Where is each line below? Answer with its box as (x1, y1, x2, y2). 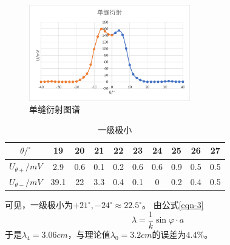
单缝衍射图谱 (29, 103, 80, 116)
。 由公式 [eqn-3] (142, 198, 204, 211)
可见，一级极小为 (5, 198, 73, 211)
